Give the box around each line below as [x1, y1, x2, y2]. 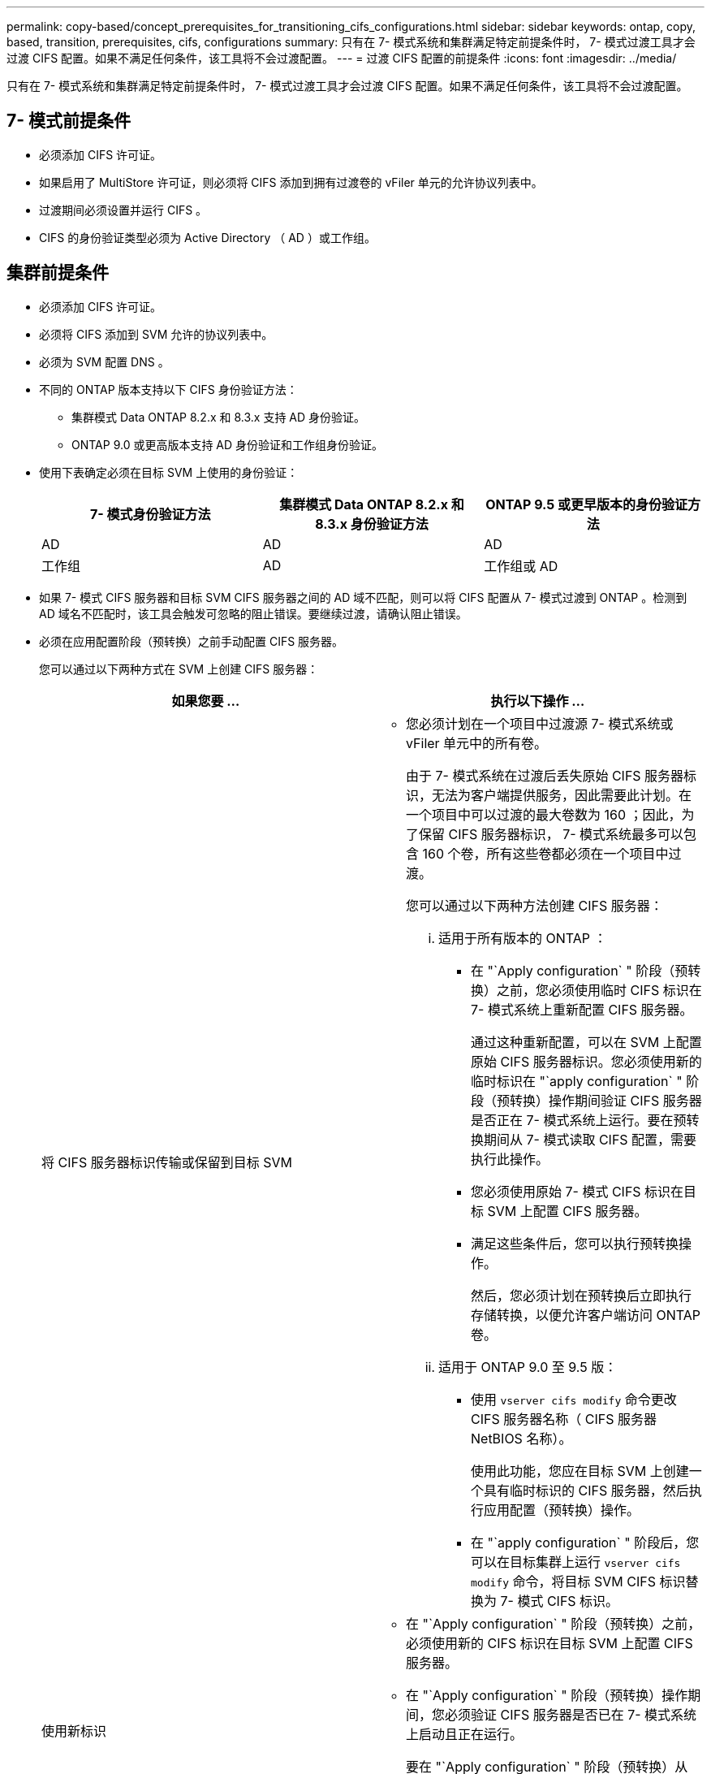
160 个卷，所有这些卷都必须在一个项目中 [422, 845, 669, 862]
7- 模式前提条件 [6, 110, 131, 132]
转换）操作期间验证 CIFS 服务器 [510, 1092, 702, 1109]
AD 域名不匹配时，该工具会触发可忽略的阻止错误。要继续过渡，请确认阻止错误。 [39, 606, 468, 621]
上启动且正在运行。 [406, 1725, 524, 1742]
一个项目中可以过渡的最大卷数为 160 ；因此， [406, 806, 682, 823]
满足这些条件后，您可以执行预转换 [471, 1235, 679, 1252]
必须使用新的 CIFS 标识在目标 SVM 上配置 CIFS [406, 1634, 693, 1651]
